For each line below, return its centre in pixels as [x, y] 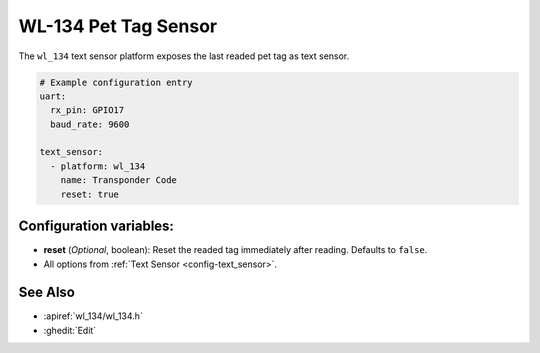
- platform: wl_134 [98, 166]
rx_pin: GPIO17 [87, 110]
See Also [46, 292]
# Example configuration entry [116, 82]
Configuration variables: [96, 226]
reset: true [90, 194]
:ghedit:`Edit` [70, 330]
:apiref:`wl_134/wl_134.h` [93, 316]
